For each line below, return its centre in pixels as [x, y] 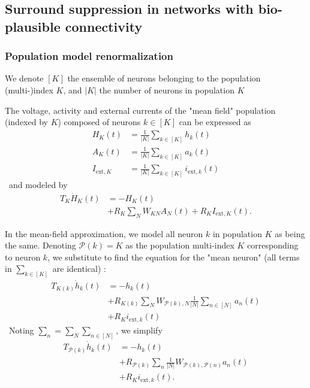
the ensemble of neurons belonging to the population [164, 78]
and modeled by [38, 184]
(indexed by [26, 122]
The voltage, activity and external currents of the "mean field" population [140, 110]
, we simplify [139, 330]
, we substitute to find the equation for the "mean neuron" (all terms [174, 257]
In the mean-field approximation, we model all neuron [104, 233]
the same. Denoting [40, 245]
